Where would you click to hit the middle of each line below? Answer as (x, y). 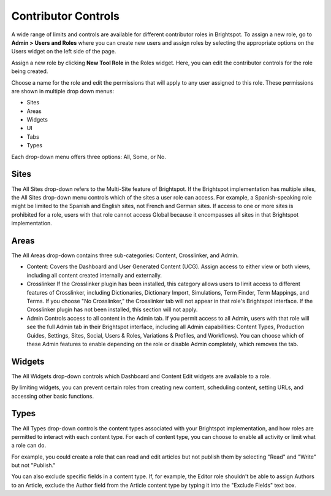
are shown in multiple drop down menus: (63, 91)
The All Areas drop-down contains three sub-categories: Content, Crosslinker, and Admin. (125, 255)
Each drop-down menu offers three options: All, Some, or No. (89, 157)
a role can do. (29, 446)
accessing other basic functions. (53, 396)
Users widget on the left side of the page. (64, 52)
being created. (30, 71)
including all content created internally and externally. (94, 275)
